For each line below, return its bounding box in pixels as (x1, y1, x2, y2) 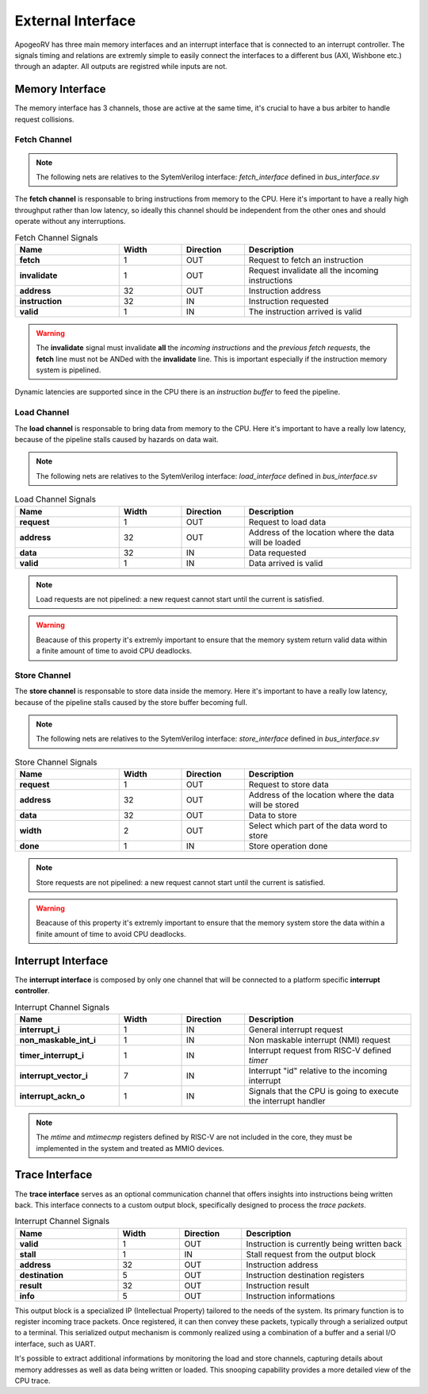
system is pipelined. (36, 365, 101, 375)
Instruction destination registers (246, 1269, 365, 1280)
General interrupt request (248, 1024, 344, 1035)
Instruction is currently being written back (246, 1238, 402, 1250)
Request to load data (248, 516, 327, 527)
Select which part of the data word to (248, 820, 388, 831)
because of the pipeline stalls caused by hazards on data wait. (14, 435, 219, 444)
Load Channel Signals (14, 494, 97, 505)
